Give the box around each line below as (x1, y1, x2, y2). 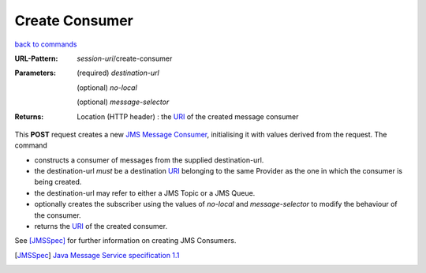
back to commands (14, 39, 77, 49)
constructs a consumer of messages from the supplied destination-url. (34, 155, 264, 165)
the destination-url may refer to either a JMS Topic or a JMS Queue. (34, 188, 256, 197)
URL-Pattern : (14, 54, 58, 63)
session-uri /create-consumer (77, 54, 173, 63)
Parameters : (14, 68, 57, 78)
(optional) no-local (77, 83, 137, 92)
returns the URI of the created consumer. (34, 222, 168, 231)
